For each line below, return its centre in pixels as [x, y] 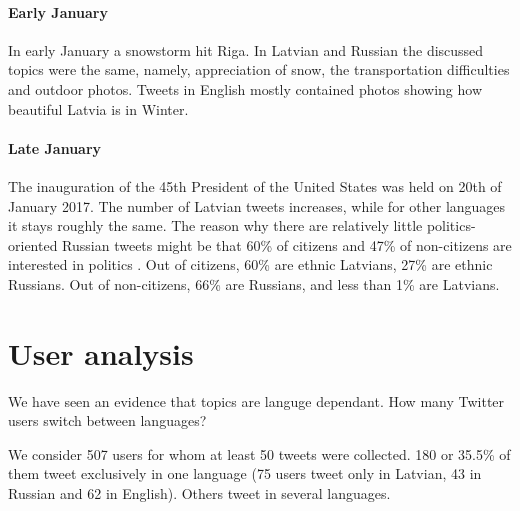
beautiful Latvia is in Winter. [98, 108]
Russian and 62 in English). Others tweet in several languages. [199, 493]
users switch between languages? [107, 420]
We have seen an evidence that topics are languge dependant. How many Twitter [256, 400]
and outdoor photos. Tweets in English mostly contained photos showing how [245, 88]
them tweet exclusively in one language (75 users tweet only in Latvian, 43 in [245, 473]
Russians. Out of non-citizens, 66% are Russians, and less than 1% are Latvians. [254, 283]
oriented [33, 244]
